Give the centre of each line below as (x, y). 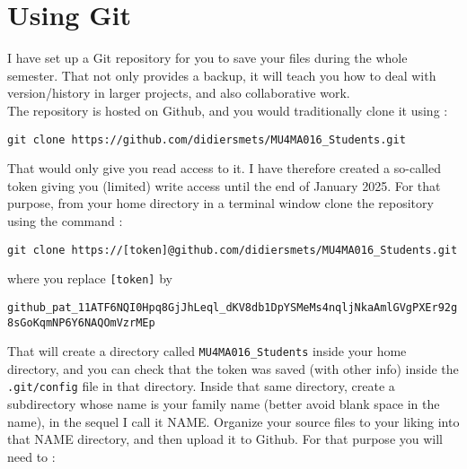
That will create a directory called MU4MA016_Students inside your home (207, 351)
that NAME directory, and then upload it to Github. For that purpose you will (225, 439)
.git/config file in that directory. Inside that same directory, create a (201, 386)
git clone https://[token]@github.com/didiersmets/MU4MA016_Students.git (233, 250)
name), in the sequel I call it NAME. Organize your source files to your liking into (233, 421)
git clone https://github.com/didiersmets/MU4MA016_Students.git (207, 139)
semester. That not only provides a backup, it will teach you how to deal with (222, 75)
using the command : (65, 220)
